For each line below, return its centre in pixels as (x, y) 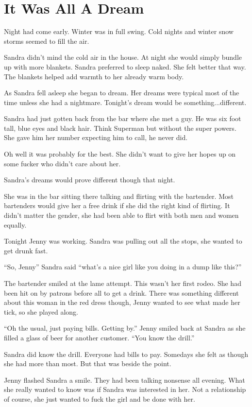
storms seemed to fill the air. (47, 41)
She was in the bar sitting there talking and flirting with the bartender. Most (119, 196)
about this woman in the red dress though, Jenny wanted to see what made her (122, 302)
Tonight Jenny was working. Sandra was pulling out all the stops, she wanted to (123, 241)
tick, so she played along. (41, 311)
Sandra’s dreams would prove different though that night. (90, 180)
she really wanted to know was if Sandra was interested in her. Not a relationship (125, 389)
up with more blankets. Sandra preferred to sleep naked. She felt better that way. (125, 66)
